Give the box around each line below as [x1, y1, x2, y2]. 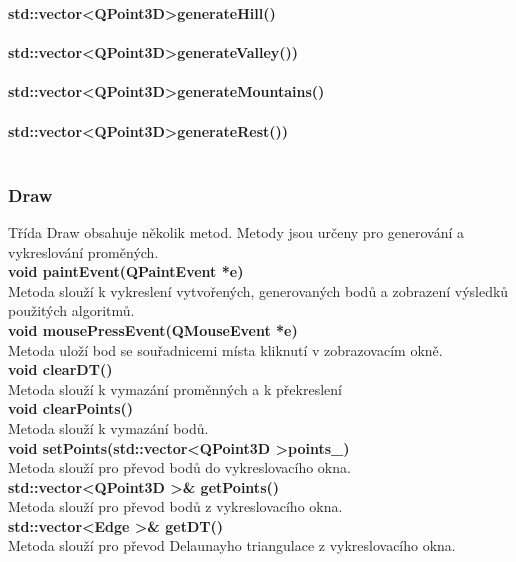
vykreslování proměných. [8, 241, 159, 262]
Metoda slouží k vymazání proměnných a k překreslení [8, 378, 342, 399]
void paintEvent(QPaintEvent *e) [8, 261, 244, 282]
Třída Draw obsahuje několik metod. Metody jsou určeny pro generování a [8, 221, 465, 242]
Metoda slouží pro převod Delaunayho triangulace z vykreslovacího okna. [8, 535, 456, 556]
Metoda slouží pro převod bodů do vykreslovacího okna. [8, 457, 351, 478]
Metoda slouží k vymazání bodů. [8, 417, 209, 438]
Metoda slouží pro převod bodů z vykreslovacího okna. [8, 496, 343, 517]
